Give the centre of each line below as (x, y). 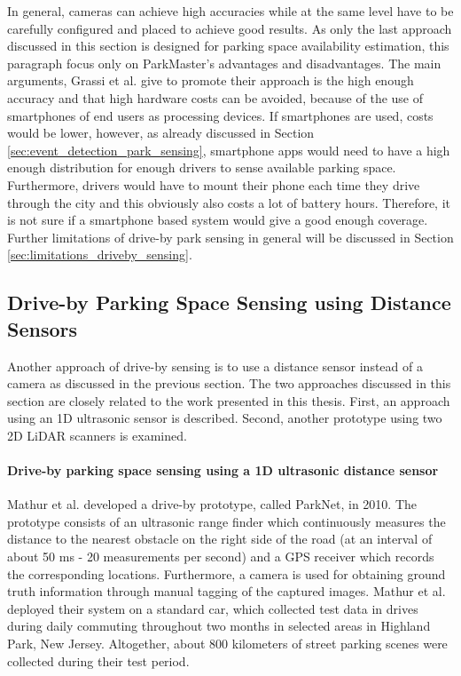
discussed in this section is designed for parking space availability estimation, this (228, 46)
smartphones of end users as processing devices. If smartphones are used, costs (220, 115)
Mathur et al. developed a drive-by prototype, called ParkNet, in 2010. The (212, 504)
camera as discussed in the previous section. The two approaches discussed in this (229, 383)
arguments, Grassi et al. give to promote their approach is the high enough (211, 80)
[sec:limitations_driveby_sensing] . (100, 254)
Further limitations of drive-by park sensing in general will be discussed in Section (230, 237)
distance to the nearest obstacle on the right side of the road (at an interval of (220, 539)
